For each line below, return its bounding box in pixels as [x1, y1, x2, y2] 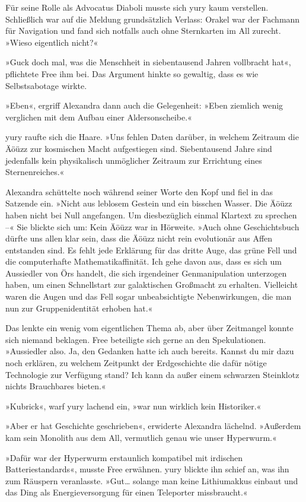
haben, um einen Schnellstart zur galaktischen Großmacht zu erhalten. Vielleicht [5, 278, 298, 291]
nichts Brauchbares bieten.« [5, 380, 106, 392]
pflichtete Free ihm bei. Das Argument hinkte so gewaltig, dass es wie [5, 67, 259, 80]
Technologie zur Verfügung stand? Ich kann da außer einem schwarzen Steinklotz [5, 368, 299, 380]
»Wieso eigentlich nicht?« [5, 36, 98, 48]
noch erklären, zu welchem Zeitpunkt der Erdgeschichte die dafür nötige [5, 357, 267, 369]
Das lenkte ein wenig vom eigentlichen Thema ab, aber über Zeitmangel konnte [5, 322, 294, 334]
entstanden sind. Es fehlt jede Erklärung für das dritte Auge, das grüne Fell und [5, 243, 297, 256]
